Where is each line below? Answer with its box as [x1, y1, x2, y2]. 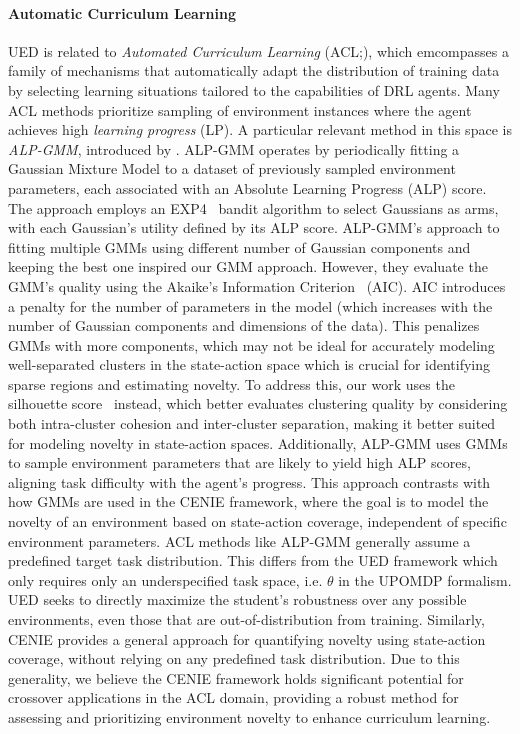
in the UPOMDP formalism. [338, 569, 512, 590]
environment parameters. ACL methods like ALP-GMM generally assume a [8, 530, 471, 551]
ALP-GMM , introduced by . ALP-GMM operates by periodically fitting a [8, 138, 460, 159]
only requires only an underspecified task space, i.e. [8, 569, 323, 590]
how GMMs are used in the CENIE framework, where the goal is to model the [8, 491, 489, 512]
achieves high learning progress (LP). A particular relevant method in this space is [8, 119, 512, 140]
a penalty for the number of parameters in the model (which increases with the [8, 295, 493, 316]
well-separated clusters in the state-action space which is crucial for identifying [8, 354, 491, 375]
